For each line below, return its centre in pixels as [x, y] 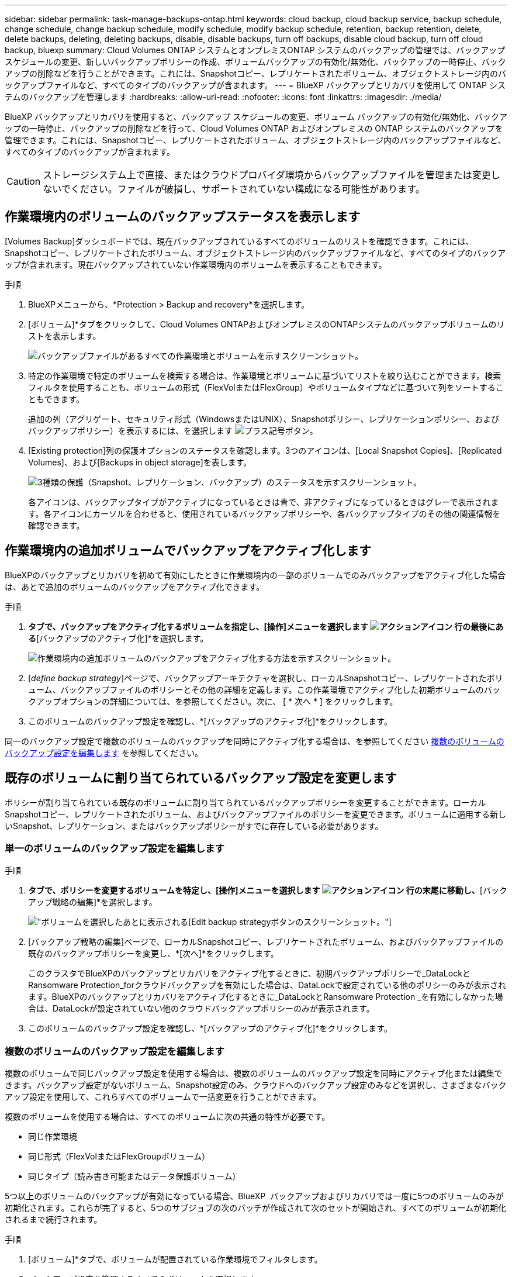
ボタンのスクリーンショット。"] [331, 922]
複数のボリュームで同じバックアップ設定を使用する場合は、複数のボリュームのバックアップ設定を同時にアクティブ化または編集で [254, 1074]
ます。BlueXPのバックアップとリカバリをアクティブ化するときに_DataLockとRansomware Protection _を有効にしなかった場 [266, 997]
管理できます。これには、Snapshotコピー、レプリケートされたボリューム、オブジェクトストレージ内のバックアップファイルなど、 [255, 140]
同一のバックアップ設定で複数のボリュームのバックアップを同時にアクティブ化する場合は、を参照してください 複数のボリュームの [255, 741]
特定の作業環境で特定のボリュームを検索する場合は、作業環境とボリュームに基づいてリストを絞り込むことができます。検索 [265, 375]
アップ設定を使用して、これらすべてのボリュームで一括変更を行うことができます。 [163, 1097]
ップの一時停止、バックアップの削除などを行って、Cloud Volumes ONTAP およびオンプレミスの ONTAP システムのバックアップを [254, 128]
